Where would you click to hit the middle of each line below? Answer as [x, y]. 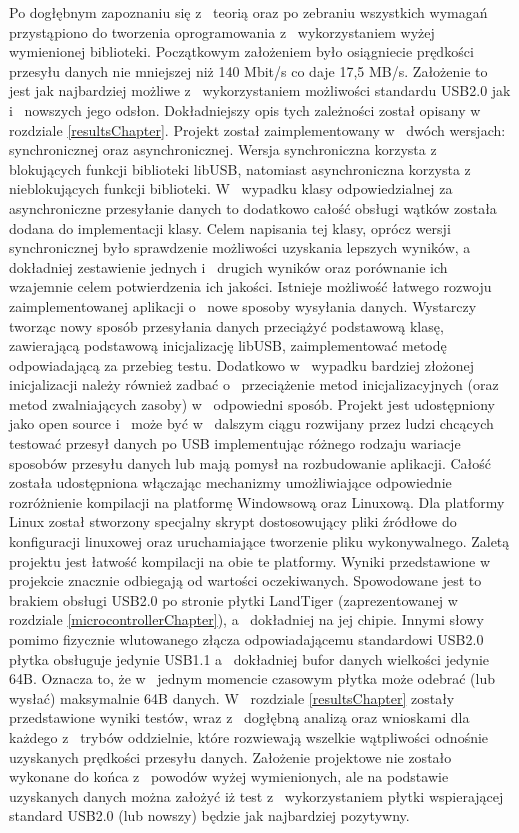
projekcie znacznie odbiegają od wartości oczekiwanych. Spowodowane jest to [245, 580]
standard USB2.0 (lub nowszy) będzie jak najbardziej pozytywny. [209, 815]
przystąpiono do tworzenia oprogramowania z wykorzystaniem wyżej [222, 31]
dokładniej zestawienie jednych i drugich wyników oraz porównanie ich [228, 266]
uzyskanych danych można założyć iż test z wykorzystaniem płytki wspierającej [256, 795]
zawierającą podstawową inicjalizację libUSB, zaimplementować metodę [228, 345]
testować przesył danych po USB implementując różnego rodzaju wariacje [235, 443]
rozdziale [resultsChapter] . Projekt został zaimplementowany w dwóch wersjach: [257, 129]
